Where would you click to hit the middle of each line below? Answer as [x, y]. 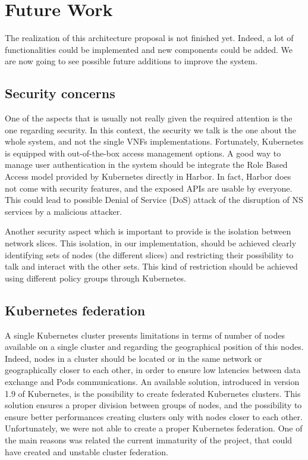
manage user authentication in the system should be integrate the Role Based [146, 165]
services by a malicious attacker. [64, 211]
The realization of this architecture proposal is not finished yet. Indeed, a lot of [149, 38]
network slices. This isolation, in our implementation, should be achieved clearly [151, 243]
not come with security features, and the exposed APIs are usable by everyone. [149, 188]
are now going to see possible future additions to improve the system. [131, 61]
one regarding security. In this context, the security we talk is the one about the [151, 129]
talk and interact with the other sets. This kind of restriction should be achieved [151, 266]
